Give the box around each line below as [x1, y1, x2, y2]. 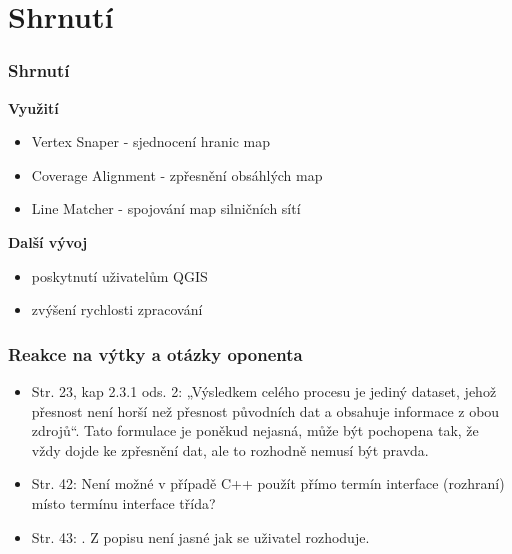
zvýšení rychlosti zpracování [31, 299, 203, 320]
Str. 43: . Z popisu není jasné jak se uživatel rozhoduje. [31, 526, 370, 547]
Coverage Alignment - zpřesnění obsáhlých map [31, 164, 323, 185]
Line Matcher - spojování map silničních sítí [31, 198, 301, 219]
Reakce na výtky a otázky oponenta [8, 341, 303, 366]
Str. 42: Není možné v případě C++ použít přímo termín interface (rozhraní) [31, 473, 505, 494]
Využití [8, 97, 59, 118]
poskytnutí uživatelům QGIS [31, 265, 208, 286]
